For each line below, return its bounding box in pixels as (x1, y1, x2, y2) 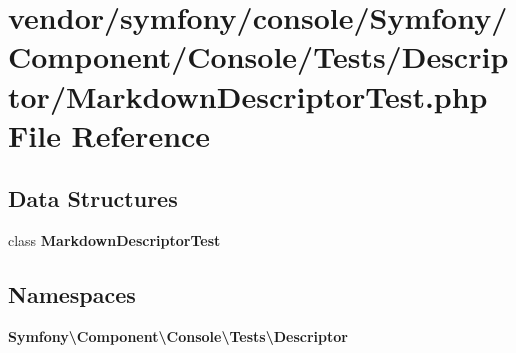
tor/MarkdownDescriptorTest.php (8, 75, 488, 116)
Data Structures (8, 183, 178, 214)
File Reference (8, 114, 211, 155)
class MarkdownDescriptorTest (8, 230, 221, 251)
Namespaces (8, 279, 136, 310)
